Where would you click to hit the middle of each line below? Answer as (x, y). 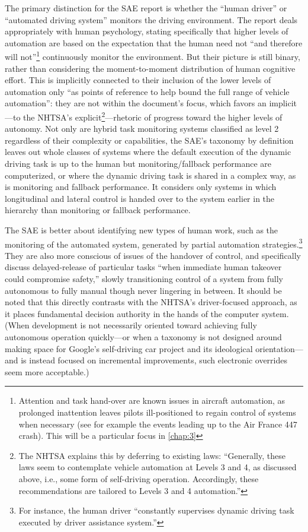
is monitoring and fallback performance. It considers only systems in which (141, 187)
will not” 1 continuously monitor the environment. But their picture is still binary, (153, 56)
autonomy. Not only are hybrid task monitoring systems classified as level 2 (142, 129)
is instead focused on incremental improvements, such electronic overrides (154, 360)
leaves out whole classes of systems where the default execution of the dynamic (148, 152)
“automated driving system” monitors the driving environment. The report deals (151, 19)
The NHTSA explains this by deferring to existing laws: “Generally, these (152, 455)
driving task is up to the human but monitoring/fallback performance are (138, 164)
